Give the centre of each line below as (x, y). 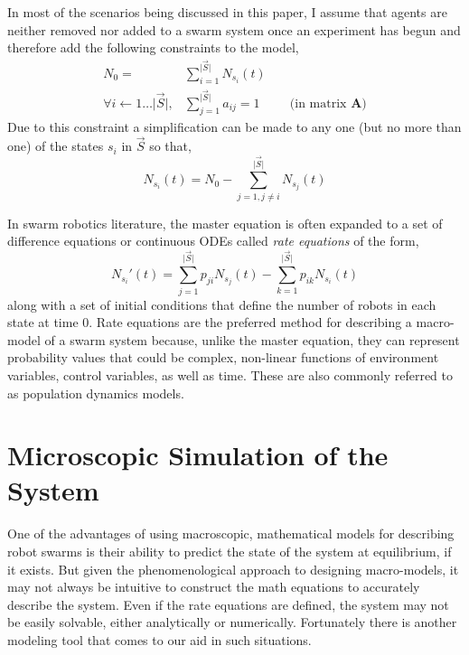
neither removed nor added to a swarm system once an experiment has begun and (234, 29)
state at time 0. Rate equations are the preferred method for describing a (210, 322)
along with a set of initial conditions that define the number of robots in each (222, 304)
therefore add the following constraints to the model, (153, 47)
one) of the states (56, 146)
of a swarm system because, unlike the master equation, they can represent (252, 339)
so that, (170, 146)
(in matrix (318, 103)
